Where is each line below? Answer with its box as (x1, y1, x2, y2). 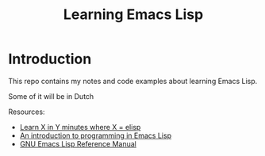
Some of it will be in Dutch (8, 91, 94, 101)
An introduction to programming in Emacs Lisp (19, 131, 172, 140)
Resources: (8, 107, 45, 116)
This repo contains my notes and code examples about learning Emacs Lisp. (8, 76, 258, 86)
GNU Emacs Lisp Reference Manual (19, 139, 136, 148)
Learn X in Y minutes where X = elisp (19, 122, 141, 131)
